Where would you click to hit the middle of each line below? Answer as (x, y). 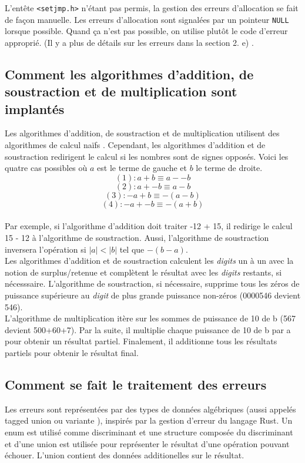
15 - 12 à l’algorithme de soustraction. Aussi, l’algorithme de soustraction (137, 238)
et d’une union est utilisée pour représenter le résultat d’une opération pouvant (147, 443)
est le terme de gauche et (142, 168)
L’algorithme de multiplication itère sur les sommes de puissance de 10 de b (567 (150, 318)
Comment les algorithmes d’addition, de (129, 74)
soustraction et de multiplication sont (121, 91)
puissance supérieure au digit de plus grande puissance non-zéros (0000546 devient (153, 295)
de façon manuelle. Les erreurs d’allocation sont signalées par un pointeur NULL (147, 19)
